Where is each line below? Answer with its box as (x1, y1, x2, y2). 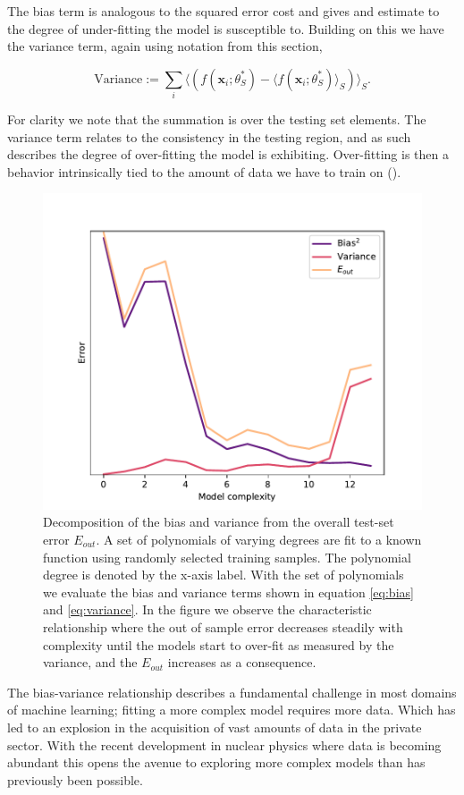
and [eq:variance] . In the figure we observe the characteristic (43, 600, 372, 619)
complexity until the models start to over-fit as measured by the (43, 635, 394, 654)
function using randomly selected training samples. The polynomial (43, 547, 411, 566)
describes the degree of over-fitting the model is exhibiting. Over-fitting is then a (7, 145, 449, 164)
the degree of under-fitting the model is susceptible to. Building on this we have (7, 19, 444, 38)
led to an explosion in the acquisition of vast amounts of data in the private (7, 717, 422, 736)
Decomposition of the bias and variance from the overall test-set (43, 512, 394, 531)
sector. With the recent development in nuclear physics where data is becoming (7, 735, 442, 754)
